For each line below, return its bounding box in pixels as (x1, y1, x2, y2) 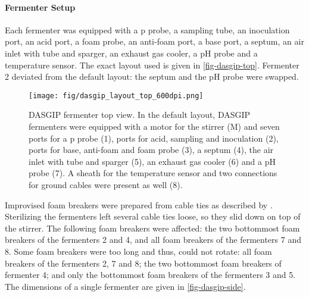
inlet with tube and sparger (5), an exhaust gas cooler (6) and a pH (29, 155, 276, 167)
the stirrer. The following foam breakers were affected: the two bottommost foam (5, 221, 300, 234)
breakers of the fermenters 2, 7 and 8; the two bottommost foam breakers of (5, 257, 282, 269)
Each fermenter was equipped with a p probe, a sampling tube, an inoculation (5, 23, 290, 36)
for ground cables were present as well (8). (29, 178, 183, 190)
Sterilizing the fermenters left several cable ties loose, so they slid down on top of (5, 210, 301, 223)
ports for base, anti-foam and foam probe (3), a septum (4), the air (29, 143, 274, 156)
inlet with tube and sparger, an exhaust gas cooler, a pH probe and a (5, 46, 258, 59)
